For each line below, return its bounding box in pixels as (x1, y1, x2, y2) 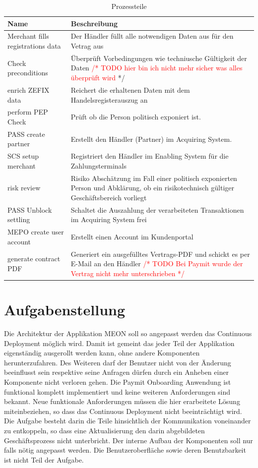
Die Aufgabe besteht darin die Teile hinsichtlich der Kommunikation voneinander (4, 415, 251, 426)
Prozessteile (111, 1, 147, 11)
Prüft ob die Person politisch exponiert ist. (70, 112, 201, 122)
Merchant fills (7, 31, 49, 41)
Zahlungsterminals (70, 160, 127, 171)
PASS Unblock (7, 204, 52, 215)
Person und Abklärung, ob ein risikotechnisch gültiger (70, 182, 234, 193)
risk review (7, 182, 41, 193)
